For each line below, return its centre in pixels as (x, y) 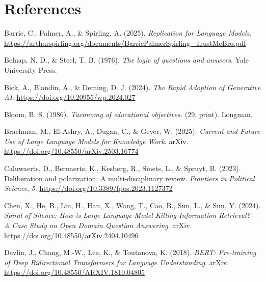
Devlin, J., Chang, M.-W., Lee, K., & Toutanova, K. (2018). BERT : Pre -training (130, 252)
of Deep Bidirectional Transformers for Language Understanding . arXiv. (116, 262)
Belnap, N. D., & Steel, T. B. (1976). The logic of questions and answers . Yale (127, 60)
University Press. (31, 69)
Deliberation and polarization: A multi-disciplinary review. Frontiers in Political (129, 178)
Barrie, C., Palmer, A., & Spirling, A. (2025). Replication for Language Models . (128, 33)
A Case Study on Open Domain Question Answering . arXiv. (98, 225)
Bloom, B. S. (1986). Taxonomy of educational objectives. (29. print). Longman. (128, 114)
